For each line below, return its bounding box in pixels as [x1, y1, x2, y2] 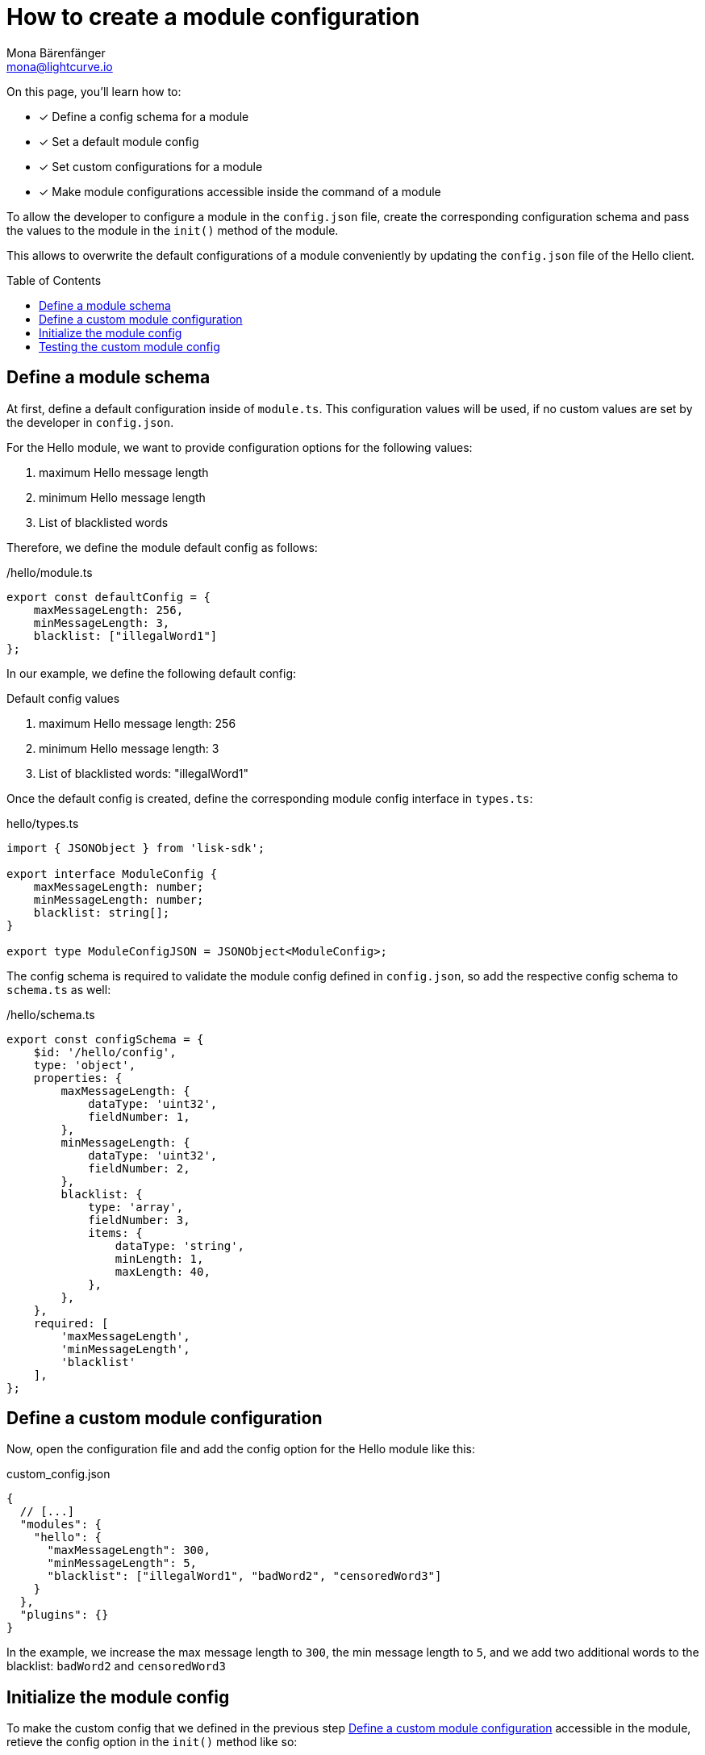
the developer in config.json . [6, 415, 174, 429]
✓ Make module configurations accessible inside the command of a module [39, 184, 441, 198]
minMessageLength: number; [33, 892, 204, 906]
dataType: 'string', [115, 1239, 245, 1252]
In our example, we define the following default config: [6, 666, 297, 680]
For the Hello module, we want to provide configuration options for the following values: [6, 440, 473, 454]
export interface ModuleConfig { [6, 867, 218, 880]
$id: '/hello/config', [33, 1045, 177, 1059]
